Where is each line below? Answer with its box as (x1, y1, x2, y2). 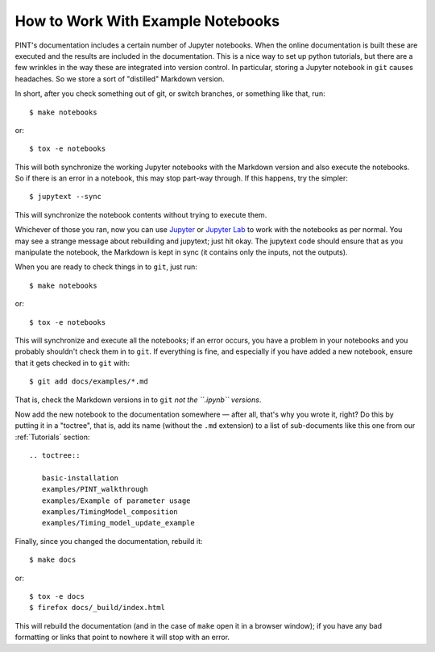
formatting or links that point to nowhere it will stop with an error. (14, 633, 230, 642)
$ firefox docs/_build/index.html (29, 603, 165, 613)
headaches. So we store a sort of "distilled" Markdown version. (14, 73, 225, 84)
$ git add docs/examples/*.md (29, 377, 149, 386)
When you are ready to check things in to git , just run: (14, 262, 197, 272)
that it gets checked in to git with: (14, 358, 130, 368)
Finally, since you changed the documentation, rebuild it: (14, 536, 203, 546)
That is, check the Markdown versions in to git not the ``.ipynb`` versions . (14, 395, 262, 405)
